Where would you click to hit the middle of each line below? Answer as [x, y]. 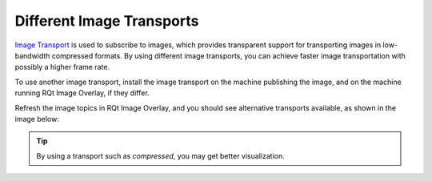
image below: [37, 119]
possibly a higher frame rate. [62, 67]
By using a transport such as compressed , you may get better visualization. [160, 155]
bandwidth [32, 55]
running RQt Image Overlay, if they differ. [82, 93]
